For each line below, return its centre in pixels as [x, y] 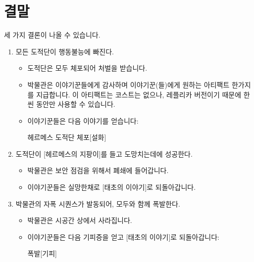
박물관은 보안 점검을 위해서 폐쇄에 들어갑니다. [98, 170]
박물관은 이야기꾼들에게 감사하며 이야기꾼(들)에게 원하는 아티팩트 [128, 84]
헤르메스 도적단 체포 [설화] [67, 137]
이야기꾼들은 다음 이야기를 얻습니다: [83, 120]
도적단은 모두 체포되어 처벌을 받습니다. [87, 68]
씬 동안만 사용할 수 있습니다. [71, 104]
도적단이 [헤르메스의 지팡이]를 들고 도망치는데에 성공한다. [104, 153]
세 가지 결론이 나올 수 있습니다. [52, 35]
